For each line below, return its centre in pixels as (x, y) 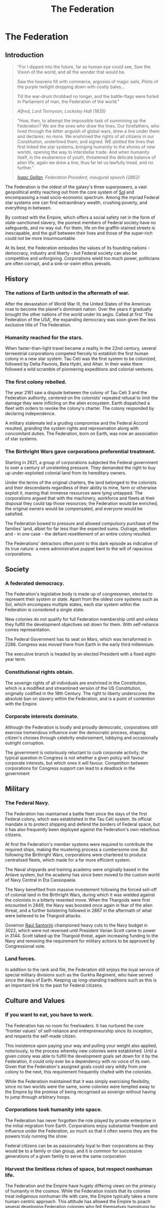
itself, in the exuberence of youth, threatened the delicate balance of (86, 157)
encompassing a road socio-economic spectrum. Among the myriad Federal (82, 197)
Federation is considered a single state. (45, 610)
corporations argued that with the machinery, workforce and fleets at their (80, 498)
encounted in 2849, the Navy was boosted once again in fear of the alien (79, 905)
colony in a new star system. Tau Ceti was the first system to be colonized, (81, 359)
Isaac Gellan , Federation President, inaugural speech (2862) (78, 177)
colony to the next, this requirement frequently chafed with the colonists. (79, 1072)
